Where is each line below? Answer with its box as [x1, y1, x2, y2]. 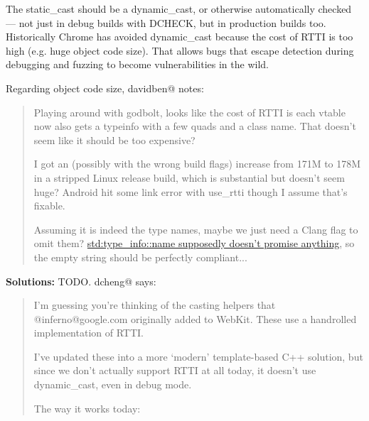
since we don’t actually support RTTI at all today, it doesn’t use [33, 363, 316, 378]
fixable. [33, 198, 65, 213]
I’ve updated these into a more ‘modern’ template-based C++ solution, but [33, 349, 363, 363]
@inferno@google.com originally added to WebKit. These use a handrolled [33, 311, 357, 326]
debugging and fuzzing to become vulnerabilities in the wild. [6, 57, 269, 72]
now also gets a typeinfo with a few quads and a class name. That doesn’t [33, 119, 356, 133]
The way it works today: [33, 400, 141, 415]
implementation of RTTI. [33, 325, 144, 340]
